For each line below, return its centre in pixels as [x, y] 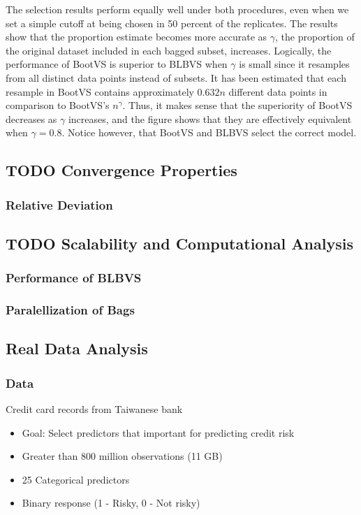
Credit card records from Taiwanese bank [94, 409]
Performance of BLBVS [74, 278]
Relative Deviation [59, 204]
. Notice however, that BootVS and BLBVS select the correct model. [209, 132]
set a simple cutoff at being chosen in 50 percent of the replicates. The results [172, 23]
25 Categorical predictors [76, 479]
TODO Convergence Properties [121, 170]
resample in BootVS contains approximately [100, 91]
